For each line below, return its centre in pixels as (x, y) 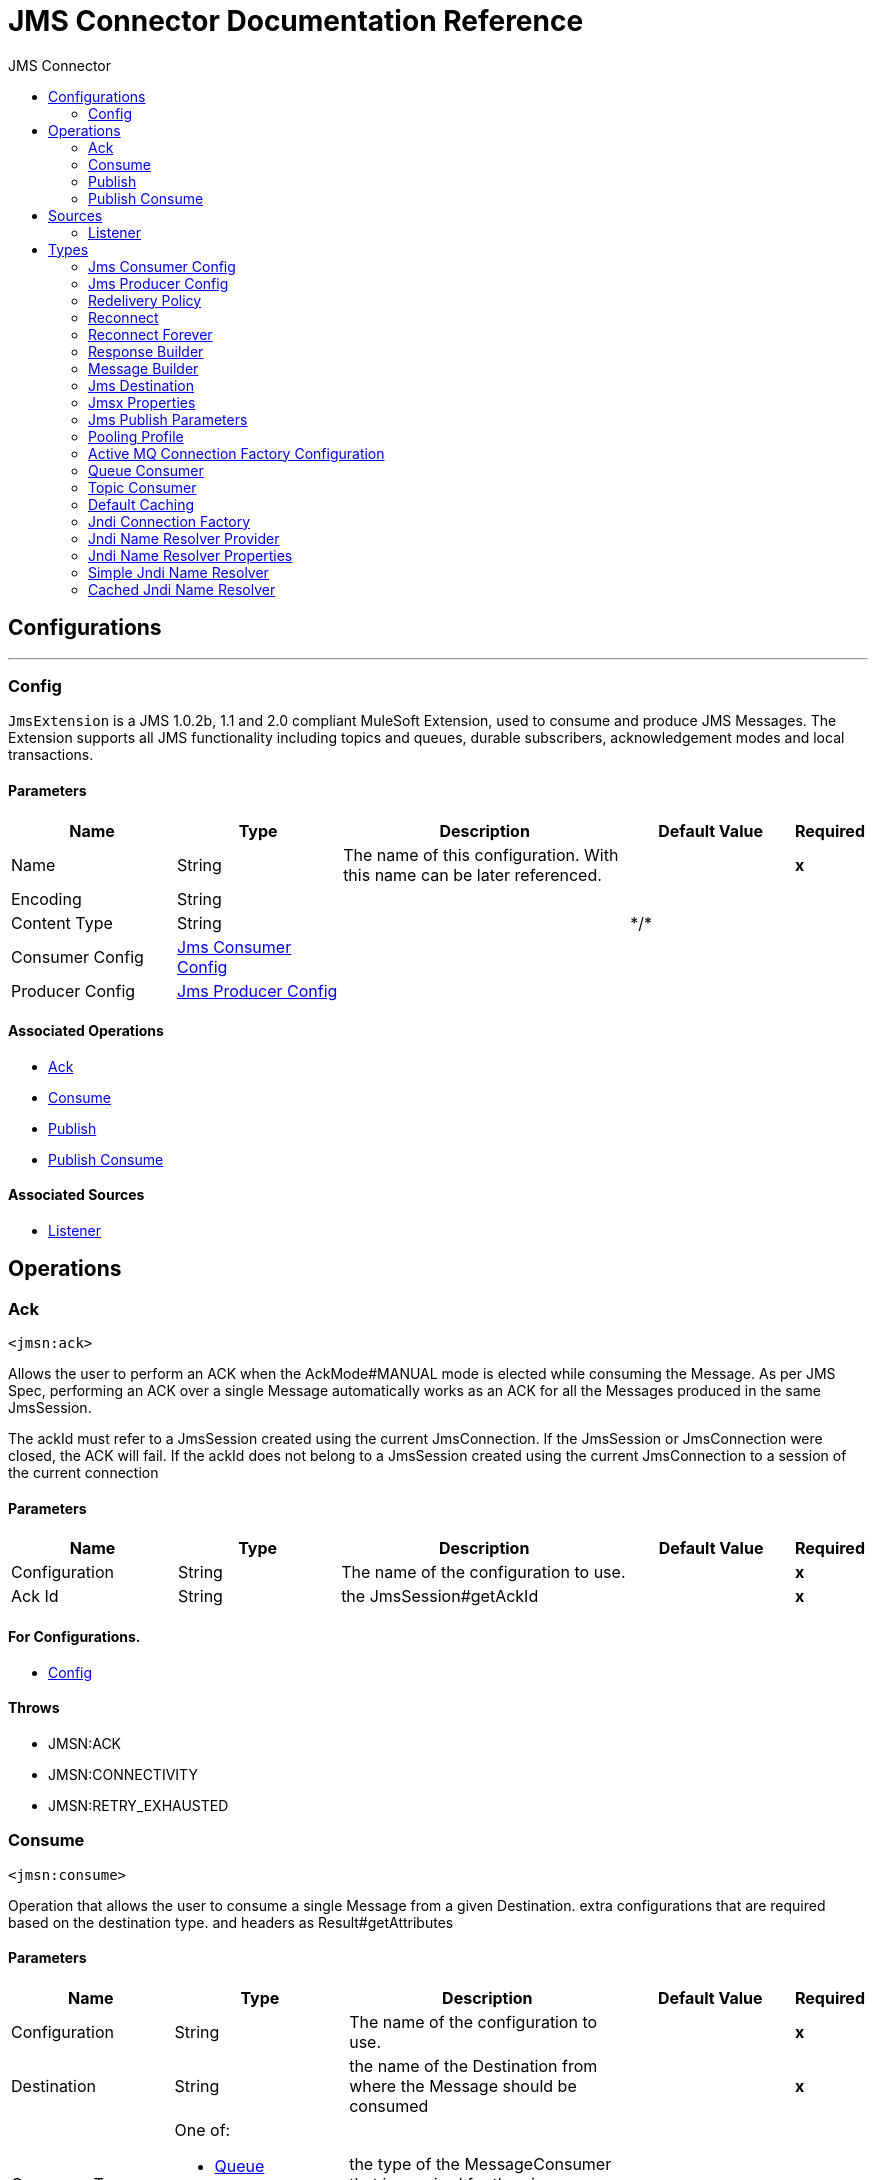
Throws (34, 1708)
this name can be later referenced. (472, 874)
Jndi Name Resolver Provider (184, 538)
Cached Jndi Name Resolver (182, 589)
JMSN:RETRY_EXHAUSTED (138, 1805)
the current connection (83, 1473)
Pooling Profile (136, 436)
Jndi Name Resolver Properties (190, 555)
